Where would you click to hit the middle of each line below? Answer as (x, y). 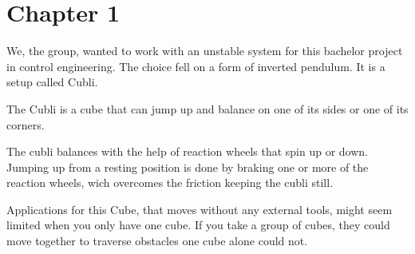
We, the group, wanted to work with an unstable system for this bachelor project (205, 51)
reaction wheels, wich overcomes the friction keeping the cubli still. (170, 183)
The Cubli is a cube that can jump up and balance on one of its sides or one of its (207, 108)
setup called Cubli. (52, 82)
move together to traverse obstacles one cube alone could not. (157, 241)
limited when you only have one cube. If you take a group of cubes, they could (198, 225)
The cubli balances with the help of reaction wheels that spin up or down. (187, 151)
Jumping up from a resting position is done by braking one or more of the (188, 167)
